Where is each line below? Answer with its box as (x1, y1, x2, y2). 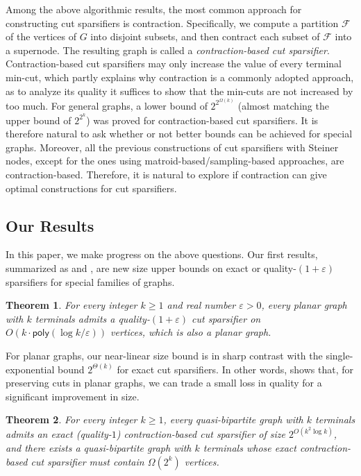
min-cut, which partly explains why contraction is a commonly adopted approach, (6, 69, 354, 84)
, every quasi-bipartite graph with (163, 412, 303, 427)
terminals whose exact (203, 441, 296, 455)
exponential (6, 362, 55, 376)
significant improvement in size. (6, 389, 140, 403)
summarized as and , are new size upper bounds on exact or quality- (6, 260, 296, 275)
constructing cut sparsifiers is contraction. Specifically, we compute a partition (6, 15, 339, 30)
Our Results (6, 214, 94, 236)
